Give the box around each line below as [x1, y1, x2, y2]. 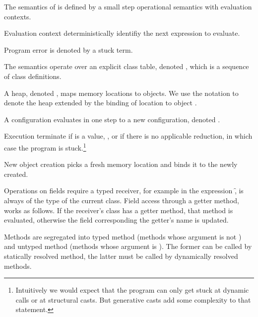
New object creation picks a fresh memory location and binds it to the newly [4, 159, 238, 169]
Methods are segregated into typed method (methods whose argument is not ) [4, 231, 242, 241]
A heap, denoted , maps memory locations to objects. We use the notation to [4, 87, 239, 98]
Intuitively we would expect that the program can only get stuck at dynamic [15, 285, 249, 295]
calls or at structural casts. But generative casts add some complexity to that [15, 294, 251, 305]
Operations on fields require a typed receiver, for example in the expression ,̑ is [4, 185, 244, 196]
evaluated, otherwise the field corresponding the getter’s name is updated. [4, 215, 229, 225]
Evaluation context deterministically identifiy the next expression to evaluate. [4, 28, 240, 38]
